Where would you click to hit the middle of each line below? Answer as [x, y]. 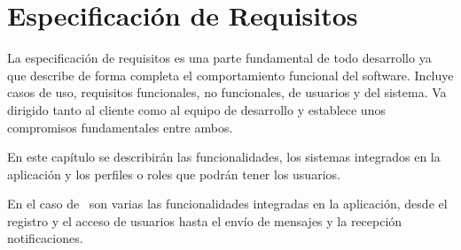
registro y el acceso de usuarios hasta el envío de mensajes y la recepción [205, 220]
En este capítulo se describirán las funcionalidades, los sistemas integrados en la [224, 157]
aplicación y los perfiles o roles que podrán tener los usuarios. [174, 174]
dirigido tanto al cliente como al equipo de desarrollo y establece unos [196, 109]
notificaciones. [45, 238]
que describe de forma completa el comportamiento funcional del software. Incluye [230, 75]
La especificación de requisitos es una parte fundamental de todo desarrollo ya [219, 58]
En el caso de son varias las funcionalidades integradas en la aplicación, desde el [227, 204]
